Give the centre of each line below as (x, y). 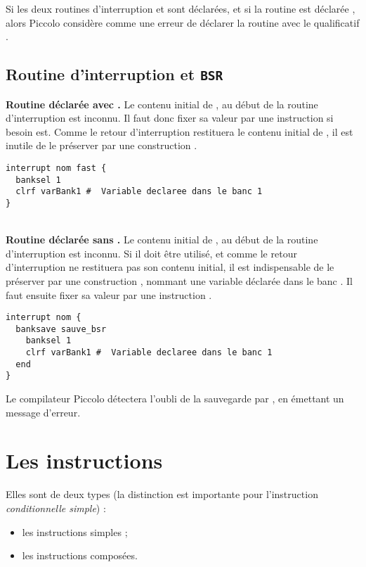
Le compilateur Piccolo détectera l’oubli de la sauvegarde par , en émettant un (175, 399)
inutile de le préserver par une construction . (102, 145)
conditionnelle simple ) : (56, 508)
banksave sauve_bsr (61, 329)
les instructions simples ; (75, 531)
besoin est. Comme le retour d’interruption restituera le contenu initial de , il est (179, 131)
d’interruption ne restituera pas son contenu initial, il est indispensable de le (170, 267)
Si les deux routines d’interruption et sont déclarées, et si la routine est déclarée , (181, 8)
